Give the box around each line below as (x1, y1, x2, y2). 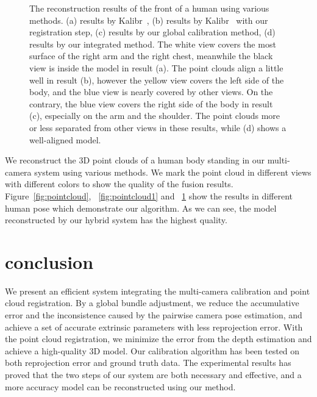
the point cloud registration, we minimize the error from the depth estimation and (5, 332, 312, 345)
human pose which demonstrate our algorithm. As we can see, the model (5, 201, 277, 214)
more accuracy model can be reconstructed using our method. (5, 380, 236, 393)
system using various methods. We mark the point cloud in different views (34, 165, 312, 178)
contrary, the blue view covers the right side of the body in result (29, 97, 273, 110)
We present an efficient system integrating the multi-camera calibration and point (5, 284, 310, 297)
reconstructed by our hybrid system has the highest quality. (5, 213, 227, 226)
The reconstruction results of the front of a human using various (29, 2, 269, 14)
